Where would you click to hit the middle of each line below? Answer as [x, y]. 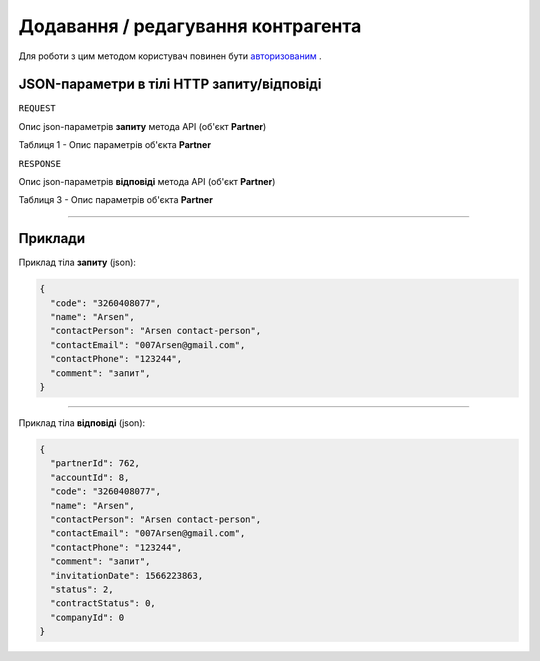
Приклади [52, 238]
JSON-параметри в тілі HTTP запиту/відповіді [170, 84]
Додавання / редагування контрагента [190, 26]
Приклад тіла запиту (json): [77, 262]
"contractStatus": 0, [103, 603]
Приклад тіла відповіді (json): [82, 423]
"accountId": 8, [90, 477]
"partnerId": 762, [95, 463]
